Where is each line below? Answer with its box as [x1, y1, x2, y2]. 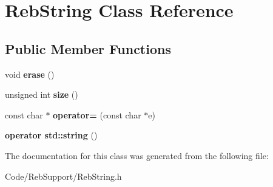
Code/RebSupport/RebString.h [5, 169, 122, 182]
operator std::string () [5, 129, 98, 141]
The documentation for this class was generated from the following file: [5, 149, 269, 161]
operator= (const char [53, 108, 141, 121]
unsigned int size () [5, 88, 78, 101]
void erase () [5, 67, 55, 80]
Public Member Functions [5, 39, 171, 58]
